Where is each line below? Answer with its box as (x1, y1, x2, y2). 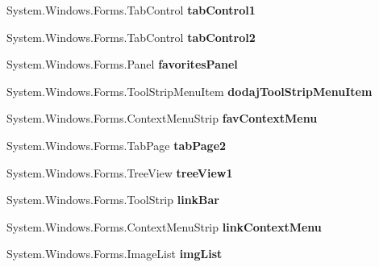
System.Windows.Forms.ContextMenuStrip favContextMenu (6, 110, 318, 127)
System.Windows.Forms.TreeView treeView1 (6, 164, 233, 181)
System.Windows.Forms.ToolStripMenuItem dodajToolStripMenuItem (6, 82, 373, 99)
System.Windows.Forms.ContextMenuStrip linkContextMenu (6, 218, 322, 235)
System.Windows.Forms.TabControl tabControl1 (6, 2, 256, 18)
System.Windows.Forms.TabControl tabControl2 (6, 28, 256, 45)
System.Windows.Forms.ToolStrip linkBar (6, 191, 220, 208)
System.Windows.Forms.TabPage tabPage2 (6, 136, 227, 153)
